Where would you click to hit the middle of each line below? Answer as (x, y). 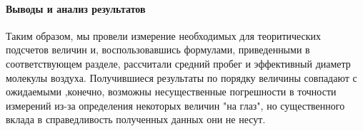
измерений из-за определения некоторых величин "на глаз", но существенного (175, 105)
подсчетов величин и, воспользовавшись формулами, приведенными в (158, 49)
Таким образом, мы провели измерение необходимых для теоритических (164, 35)
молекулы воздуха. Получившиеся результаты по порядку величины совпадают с (181, 77)
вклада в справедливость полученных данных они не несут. (136, 119)
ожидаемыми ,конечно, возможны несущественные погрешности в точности (171, 91)
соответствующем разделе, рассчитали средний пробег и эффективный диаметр (178, 63)
